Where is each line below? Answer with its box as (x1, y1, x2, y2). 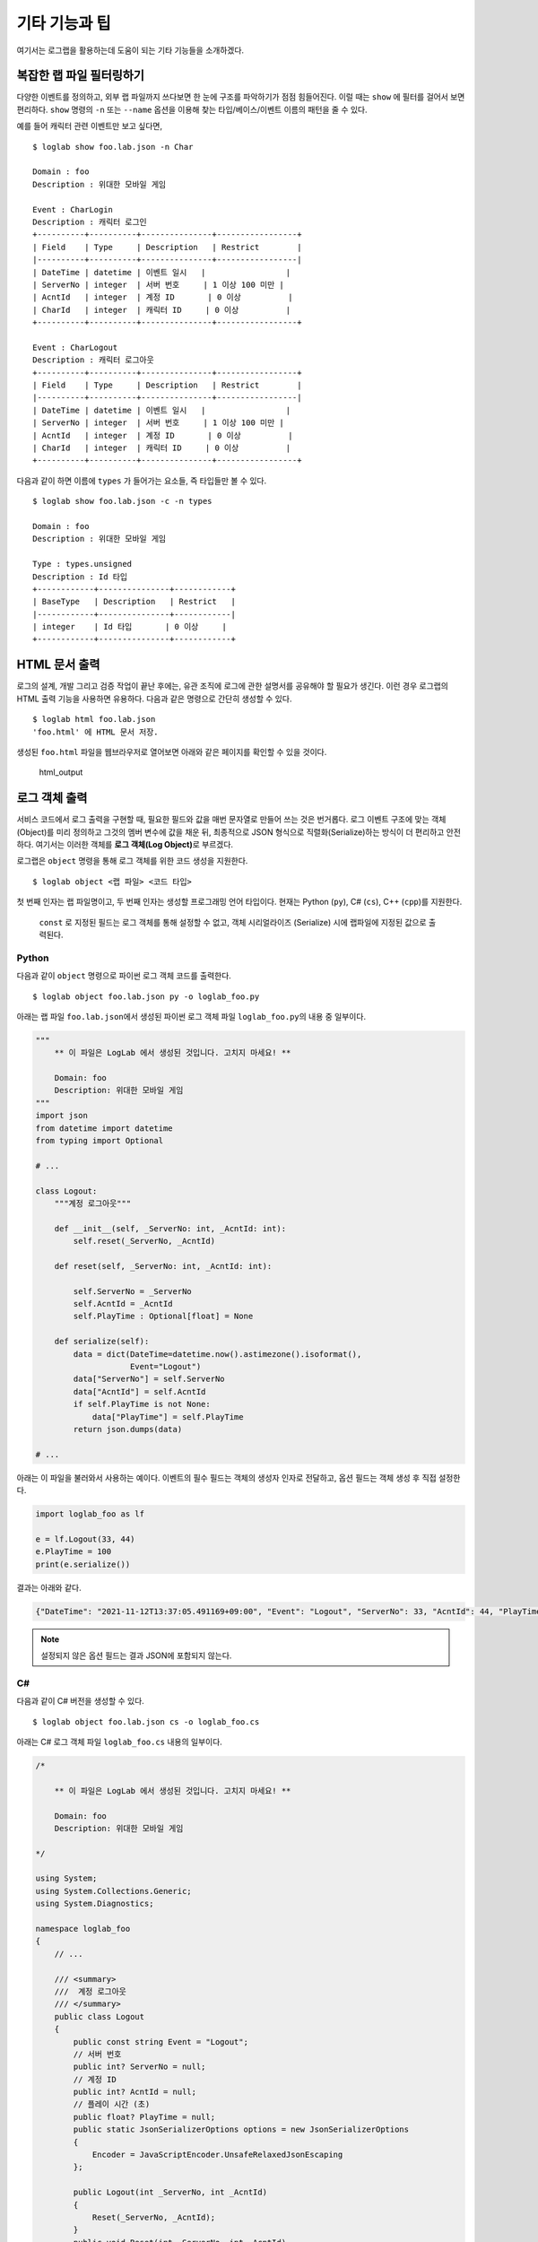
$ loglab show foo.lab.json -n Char (32, 142, 194, 152)
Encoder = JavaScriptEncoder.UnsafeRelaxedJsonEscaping (91, 2150, 343, 2160)
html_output (39, 767, 83, 778)
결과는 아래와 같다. (16, 1582, 82, 1593)
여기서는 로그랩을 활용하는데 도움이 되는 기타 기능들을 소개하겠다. (16, 45, 245, 56)
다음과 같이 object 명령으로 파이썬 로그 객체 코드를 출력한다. (16, 970, 232, 981)
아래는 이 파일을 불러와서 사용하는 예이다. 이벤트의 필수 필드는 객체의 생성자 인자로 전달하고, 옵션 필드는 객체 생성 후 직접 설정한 (16, 1472, 461, 1483)
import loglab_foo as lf (35, 1509, 145, 1519)
